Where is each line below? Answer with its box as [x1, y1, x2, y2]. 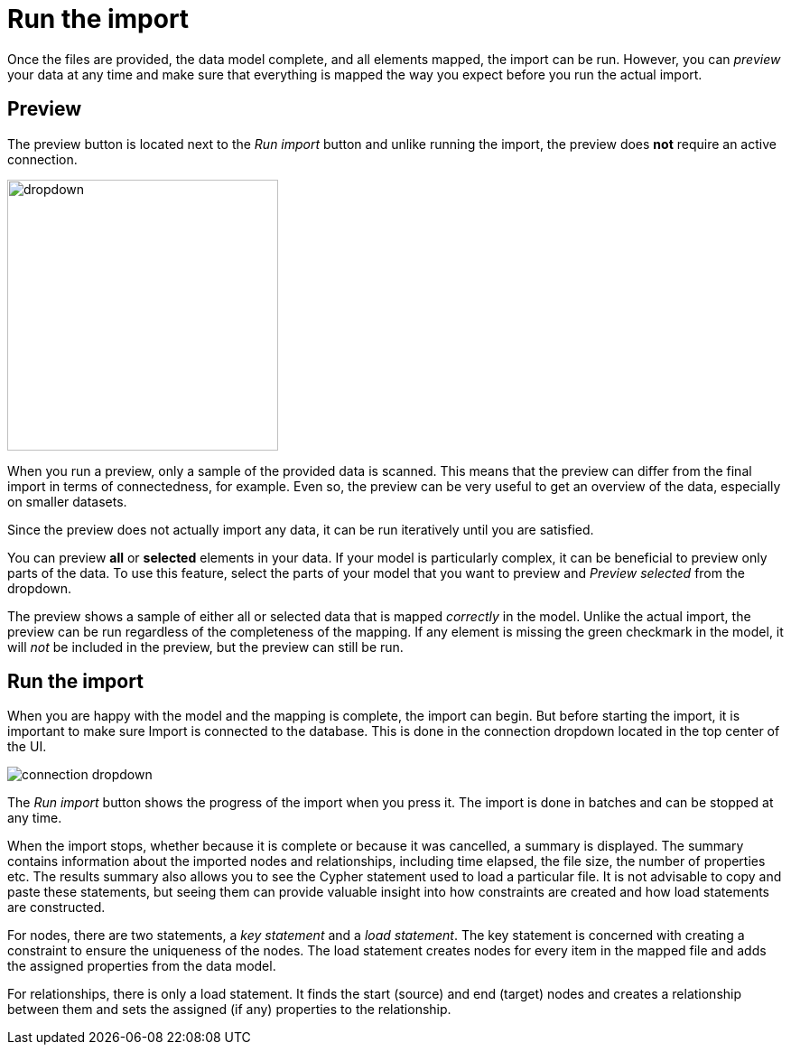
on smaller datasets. [7, 493, 127, 509]
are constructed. [7, 899, 106, 916]
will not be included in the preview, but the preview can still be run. [7, 638, 404, 655]
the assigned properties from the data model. [7, 958, 276, 974]
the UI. [7, 739, 47, 755]
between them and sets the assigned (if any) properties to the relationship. [7, 1001, 451, 1018]
